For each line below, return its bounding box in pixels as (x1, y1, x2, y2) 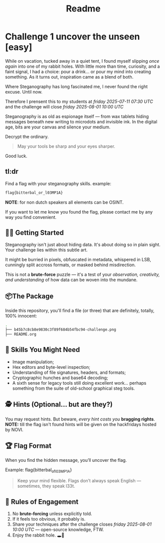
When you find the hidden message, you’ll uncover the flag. (5, 457, 127, 463)
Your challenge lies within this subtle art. (5, 247, 88, 253)
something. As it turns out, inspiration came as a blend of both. (5, 74, 134, 80)
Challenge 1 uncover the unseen (5, 31, 140, 42)
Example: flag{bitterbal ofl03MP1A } (5, 467, 72, 474)
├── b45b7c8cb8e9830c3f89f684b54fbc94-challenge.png (5, 327, 116, 332)
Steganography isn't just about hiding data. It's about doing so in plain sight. (5, 242, 161, 248)
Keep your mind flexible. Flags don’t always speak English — (17, 478, 141, 484)
